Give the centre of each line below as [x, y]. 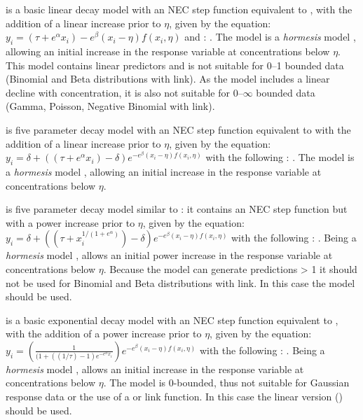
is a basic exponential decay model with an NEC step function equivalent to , [172, 320]
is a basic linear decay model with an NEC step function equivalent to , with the [179, 9]
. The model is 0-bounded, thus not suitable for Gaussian [226, 383]
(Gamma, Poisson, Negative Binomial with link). [110, 106]
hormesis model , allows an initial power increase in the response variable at [169, 255]
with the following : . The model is [280, 157]
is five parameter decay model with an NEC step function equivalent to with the [178, 129]
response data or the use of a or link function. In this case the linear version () [174, 397]
